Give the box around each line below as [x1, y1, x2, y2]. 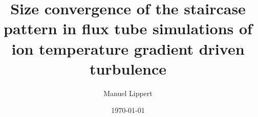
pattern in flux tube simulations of [4, 18, 252, 39]
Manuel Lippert [103, 87, 153, 98]
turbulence [89, 58, 167, 79]
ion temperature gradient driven [11, 38, 245, 59]
